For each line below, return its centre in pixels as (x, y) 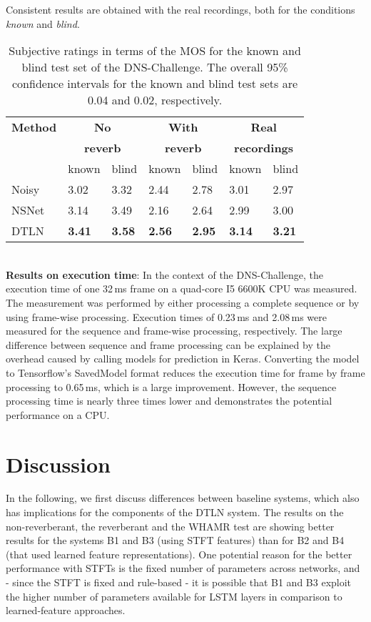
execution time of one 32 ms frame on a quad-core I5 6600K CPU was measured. (182, 288)
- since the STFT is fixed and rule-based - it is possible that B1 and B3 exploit (179, 582)
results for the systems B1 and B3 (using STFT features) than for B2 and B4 (175, 540)
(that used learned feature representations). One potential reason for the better (179, 554)
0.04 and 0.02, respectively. (155, 100)
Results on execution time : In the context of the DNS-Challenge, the (165, 274)
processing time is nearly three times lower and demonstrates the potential (169, 401)
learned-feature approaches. (66, 610)
